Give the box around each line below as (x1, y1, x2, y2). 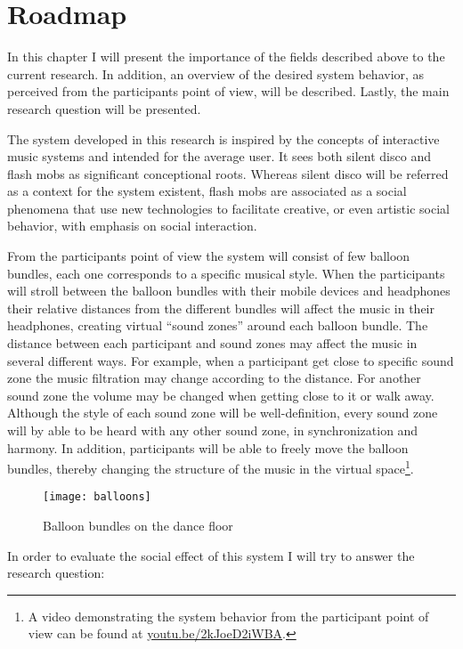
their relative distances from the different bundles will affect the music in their (7, 298, 435, 317)
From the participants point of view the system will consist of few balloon (7, 247, 410, 265)
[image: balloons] (43, 491, 151, 504)
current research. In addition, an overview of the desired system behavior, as (7, 64, 425, 83)
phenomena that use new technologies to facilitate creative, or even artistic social (7, 199, 450, 217)
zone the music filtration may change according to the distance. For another (7, 369, 421, 387)
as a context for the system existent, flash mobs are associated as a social (7, 182, 407, 200)
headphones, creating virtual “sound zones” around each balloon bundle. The (7, 316, 428, 335)
